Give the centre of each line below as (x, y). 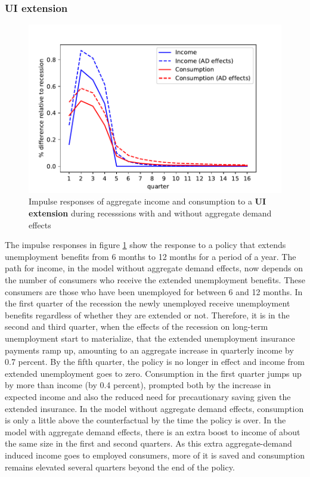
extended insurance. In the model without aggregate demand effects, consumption (154, 408)
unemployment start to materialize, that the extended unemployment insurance (150, 338)
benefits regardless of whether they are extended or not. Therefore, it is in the (147, 315)
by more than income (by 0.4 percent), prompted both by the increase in (138, 385)
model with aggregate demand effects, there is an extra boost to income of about (153, 431)
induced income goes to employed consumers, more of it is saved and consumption (155, 455)
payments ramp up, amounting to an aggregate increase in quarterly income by (149, 350)
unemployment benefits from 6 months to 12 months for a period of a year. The (151, 256)
